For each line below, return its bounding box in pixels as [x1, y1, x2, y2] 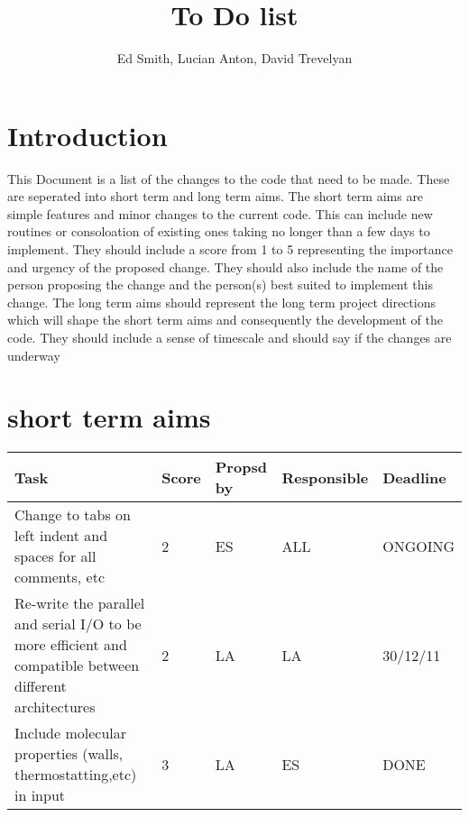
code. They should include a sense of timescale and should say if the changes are [7, 328, 452, 346]
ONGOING [382, 535, 455, 556]
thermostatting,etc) [14, 764, 137, 785]
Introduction [7, 116, 168, 153]
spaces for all [14, 546, 97, 567]
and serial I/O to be [14, 613, 142, 635]
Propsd [215, 456, 267, 478]
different [14, 675, 67, 697]
